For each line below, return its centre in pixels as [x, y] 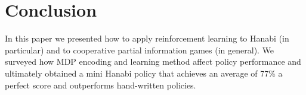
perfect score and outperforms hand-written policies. [101, 85]
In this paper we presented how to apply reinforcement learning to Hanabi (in [147, 38]
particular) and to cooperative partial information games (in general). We [140, 50]
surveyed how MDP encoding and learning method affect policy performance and [153, 61]
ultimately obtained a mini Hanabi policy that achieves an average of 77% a [144, 73]
